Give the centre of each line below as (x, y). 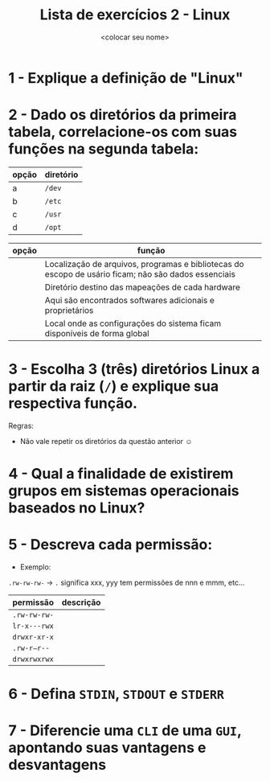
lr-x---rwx (33, 626)
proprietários (69, 310)
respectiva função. (73, 403)
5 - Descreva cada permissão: (110, 545)
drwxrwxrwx (33, 659)
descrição (81, 602)
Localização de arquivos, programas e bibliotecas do (144, 264)
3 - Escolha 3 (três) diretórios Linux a (134, 370)
